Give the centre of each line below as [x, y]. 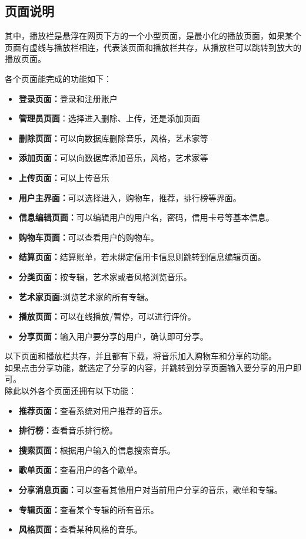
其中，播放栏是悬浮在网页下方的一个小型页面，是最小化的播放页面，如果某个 [153, 36]
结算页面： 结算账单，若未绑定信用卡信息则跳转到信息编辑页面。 [142, 257]
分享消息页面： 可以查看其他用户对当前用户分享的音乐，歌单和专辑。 [150, 490]
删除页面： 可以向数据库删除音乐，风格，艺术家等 [113, 138]
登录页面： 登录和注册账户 [68, 98]
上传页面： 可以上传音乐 [64, 177]
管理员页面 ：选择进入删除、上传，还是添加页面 [109, 118]
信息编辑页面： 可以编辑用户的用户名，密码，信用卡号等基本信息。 [146, 217]
